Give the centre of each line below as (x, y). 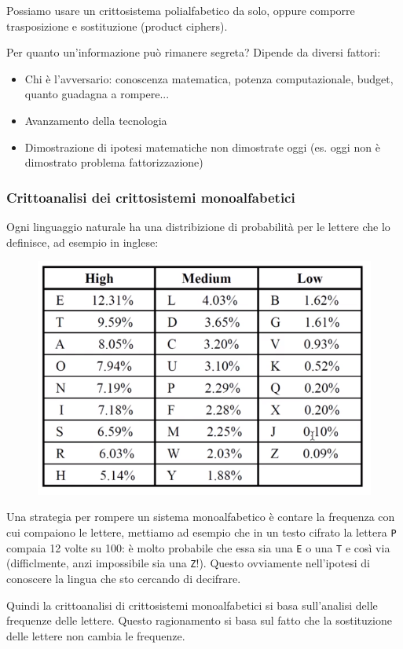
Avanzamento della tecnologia (96, 120)
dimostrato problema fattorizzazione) (114, 162)
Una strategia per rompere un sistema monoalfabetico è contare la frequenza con (201, 517)
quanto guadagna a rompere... (97, 94)
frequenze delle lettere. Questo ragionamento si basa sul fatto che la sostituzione (199, 620)
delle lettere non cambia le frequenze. (96, 635)
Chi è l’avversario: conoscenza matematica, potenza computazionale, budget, (209, 78)
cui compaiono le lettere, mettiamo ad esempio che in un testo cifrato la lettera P (201, 532)
